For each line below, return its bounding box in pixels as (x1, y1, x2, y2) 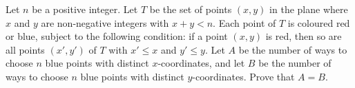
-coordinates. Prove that (192, 69, 295, 83)
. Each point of (213, 15, 276, 30)
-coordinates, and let (157, 56, 245, 70)
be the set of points (149, 2, 232, 16)
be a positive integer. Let (32, 2, 138, 16)
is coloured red (287, 15, 350, 30)
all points (6, 42, 45, 56)
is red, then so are (265, 29, 342, 43)
